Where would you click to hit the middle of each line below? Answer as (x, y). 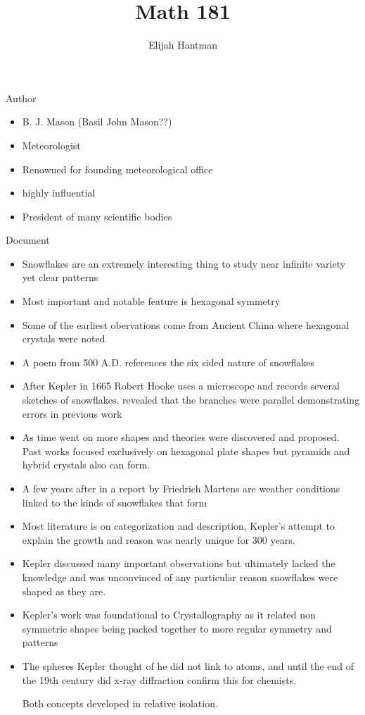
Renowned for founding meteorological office (117, 169)
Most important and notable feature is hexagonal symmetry (151, 301)
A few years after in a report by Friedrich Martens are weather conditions (181, 488)
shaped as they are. (64, 591)
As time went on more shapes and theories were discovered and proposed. (181, 437)
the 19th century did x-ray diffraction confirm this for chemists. (159, 679)
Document (28, 240)
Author (21, 98)
